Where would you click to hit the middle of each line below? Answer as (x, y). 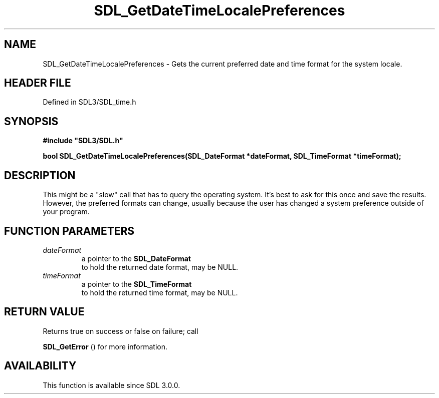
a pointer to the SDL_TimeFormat (137, 284)
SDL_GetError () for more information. (105, 346)
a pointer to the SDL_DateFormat (136, 258)
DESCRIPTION (40, 175)
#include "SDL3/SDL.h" (83, 141)
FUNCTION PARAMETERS (69, 231)
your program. (66, 212)
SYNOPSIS (31, 121)
